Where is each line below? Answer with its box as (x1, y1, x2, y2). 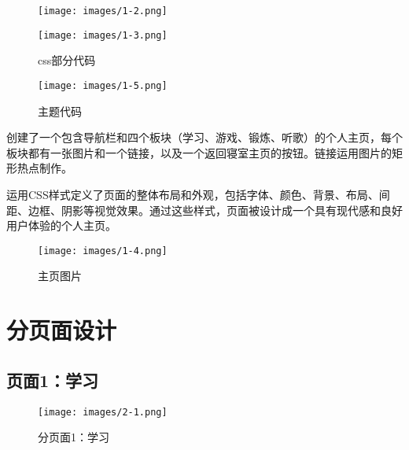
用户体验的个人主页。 (6, 217, 116, 234)
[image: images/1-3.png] (38, 29, 168, 41)
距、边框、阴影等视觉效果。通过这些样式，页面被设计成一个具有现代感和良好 (6, 201, 403, 218)
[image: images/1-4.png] (38, 245, 168, 256)
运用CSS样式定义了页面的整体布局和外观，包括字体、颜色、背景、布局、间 (6, 186, 390, 202)
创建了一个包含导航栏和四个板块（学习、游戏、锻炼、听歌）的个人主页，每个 (6, 129, 403, 146)
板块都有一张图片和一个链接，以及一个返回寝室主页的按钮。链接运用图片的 (6, 144, 392, 160)
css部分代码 (38, 52, 96, 68)
